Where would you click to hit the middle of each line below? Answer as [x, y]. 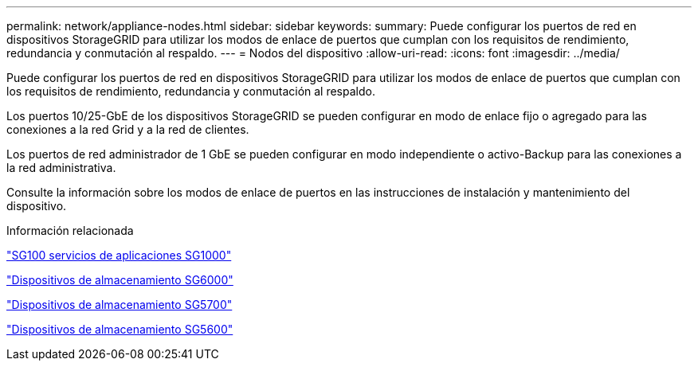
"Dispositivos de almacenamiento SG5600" [120, 329]
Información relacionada [70, 230]
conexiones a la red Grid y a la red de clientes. [128, 129]
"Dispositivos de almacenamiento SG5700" [120, 305]
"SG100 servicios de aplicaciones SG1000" [119, 255]
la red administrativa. [61, 168]
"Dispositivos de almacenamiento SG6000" [120, 280]
